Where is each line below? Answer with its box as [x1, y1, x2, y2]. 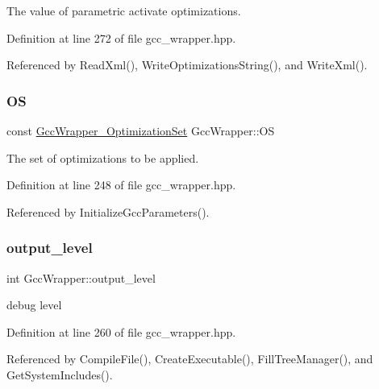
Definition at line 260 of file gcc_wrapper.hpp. [6, 323, 236, 340]
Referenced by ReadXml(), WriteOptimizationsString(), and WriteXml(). [6, 56, 368, 73]
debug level [6, 296, 62, 313]
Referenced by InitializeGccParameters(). [6, 203, 210, 220]
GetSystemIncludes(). [6, 366, 113, 383]
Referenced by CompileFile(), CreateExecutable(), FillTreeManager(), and [6, 350, 373, 367]
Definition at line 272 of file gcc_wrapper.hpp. [6, 29, 236, 46]
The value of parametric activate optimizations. [6, 2, 241, 19]
